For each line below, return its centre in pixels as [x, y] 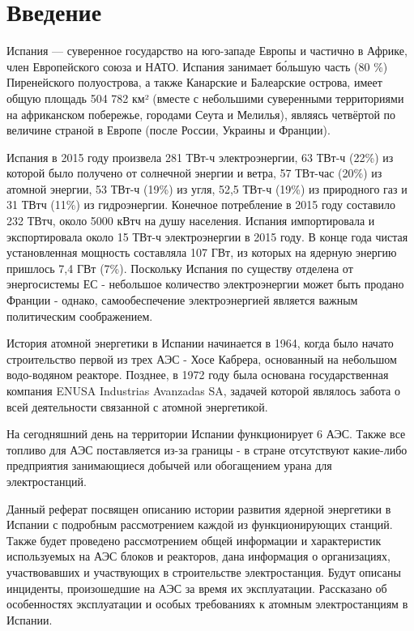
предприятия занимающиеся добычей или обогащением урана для [169, 465]
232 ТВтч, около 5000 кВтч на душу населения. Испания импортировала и [191, 221]
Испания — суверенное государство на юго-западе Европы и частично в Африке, [207, 51]
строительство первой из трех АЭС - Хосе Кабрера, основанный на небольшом [202, 358]
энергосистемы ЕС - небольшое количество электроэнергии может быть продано [205, 284]
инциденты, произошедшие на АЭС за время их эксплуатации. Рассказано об [197, 588]
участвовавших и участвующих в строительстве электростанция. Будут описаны [204, 571]
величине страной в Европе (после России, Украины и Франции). [169, 130]
